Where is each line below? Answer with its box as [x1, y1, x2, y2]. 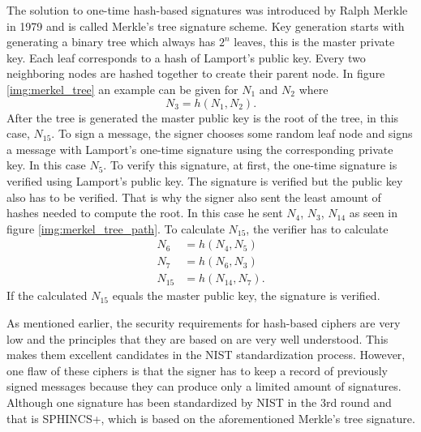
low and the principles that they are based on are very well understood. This [6, 330, 389, 347]
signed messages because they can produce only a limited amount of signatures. [6, 378, 402, 395]
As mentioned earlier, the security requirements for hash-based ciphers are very [6, 314, 401, 331]
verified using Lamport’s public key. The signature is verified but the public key [6, 172, 403, 189]
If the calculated [6, 287, 88, 304]
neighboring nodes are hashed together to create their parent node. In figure [6, 65, 385, 82]
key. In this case [6, 156, 86, 173]
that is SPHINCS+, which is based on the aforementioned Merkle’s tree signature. [6, 409, 415, 426]
